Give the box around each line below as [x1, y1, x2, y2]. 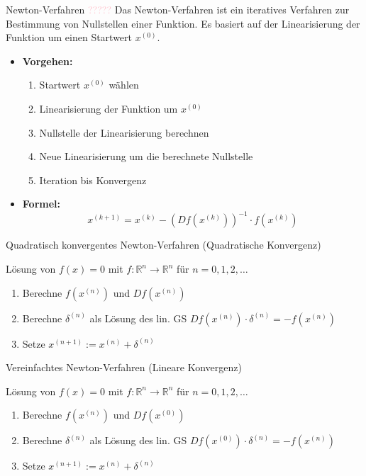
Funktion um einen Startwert [6, 30, 133, 45]
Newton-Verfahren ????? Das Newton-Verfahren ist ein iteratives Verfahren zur [6, 2, 350, 16]
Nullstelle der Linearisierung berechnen [39, 125, 209, 140]
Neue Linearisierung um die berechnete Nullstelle [39, 149, 253, 164]
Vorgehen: [22, 53, 73, 68]
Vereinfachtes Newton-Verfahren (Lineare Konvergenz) [6, 360, 242, 375]
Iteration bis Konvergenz [39, 172, 147, 187]
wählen [109, 77, 139, 92]
